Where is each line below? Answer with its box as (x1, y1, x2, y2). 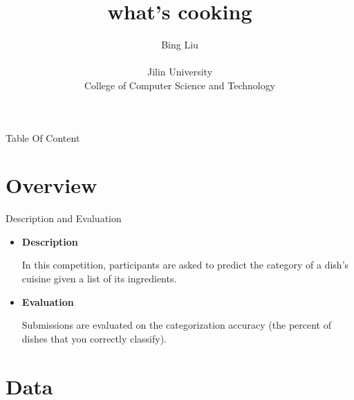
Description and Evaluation (6, 211, 122, 226)
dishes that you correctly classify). (21, 331, 167, 345)
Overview (6, 171, 97, 199)
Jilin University (147, 64, 213, 79)
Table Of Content (6, 130, 80, 145)
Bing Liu (161, 37, 198, 52)
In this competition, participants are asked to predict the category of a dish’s (21, 257, 349, 272)
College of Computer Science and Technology (84, 78, 276, 92)
